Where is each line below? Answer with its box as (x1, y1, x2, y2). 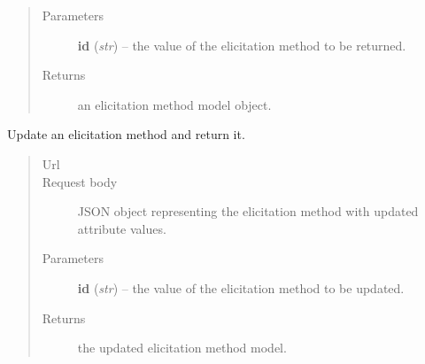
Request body (42, 172, 118, 190)
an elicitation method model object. (77, 95, 272, 113)
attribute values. (77, 219, 166, 237)
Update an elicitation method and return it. (7, 125, 245, 143)
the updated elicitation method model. (77, 338, 287, 357)
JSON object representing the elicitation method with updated (77, 202, 419, 221)
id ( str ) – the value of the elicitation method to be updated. (77, 278, 405, 297)
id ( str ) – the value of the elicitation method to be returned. (77, 35, 406, 54)
